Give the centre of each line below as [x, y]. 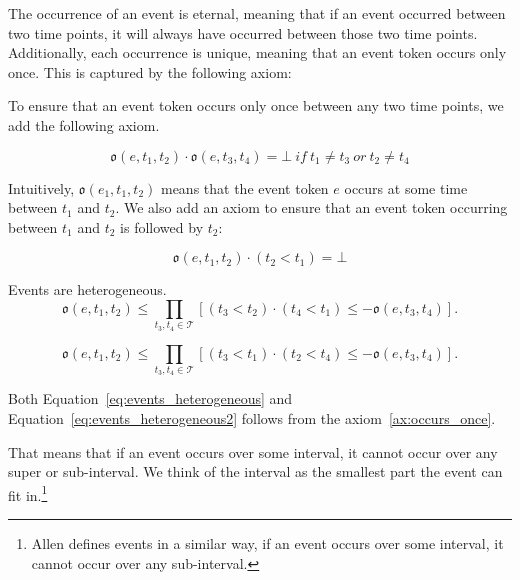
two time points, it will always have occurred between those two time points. [243, 32]
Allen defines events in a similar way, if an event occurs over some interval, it [267, 543]
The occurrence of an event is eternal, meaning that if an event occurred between [257, 13]
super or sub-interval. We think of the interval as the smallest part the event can [255, 471]
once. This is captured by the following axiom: [150, 71]
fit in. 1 [28, 493]
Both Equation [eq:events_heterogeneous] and [150, 398]
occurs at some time [406, 187]
